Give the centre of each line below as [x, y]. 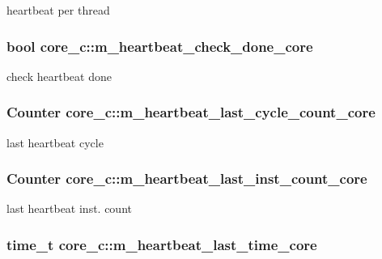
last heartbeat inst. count [69, 208]
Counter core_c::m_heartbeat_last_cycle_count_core [191, 112]
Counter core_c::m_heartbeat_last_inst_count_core [187, 178]
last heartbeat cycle [55, 142]
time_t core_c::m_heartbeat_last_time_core [162, 244]
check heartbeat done [59, 76]
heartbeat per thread [58, 10]
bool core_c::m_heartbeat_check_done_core [160, 46]
